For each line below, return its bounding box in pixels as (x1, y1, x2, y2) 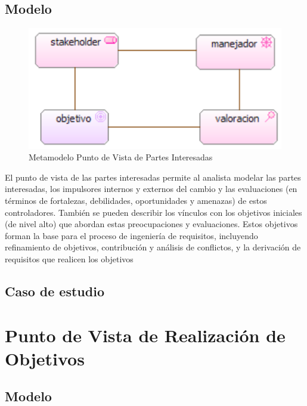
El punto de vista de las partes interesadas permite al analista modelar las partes (5, 171, 301, 183)
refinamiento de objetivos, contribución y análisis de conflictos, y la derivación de (5, 241, 301, 253)
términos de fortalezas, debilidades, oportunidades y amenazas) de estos (5, 194, 267, 207)
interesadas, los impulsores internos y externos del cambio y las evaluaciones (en (5, 182, 297, 195)
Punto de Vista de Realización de (5, 323, 286, 347)
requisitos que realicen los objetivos (5, 253, 134, 265)
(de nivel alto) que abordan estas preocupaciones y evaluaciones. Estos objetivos (5, 218, 298, 230)
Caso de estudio (5, 282, 104, 300)
